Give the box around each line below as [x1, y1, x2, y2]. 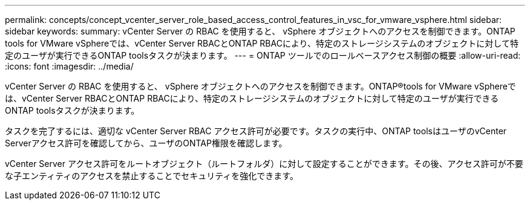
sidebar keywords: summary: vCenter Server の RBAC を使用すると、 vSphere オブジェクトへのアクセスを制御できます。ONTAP [5, 26, 515, 36]
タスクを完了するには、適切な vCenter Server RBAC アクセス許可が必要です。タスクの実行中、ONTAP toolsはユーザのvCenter [5, 126, 507, 136]
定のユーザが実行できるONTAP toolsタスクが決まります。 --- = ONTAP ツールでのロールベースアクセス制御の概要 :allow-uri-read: [5, 50, 521, 60]
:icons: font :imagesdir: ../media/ [5, 61, 134, 71]
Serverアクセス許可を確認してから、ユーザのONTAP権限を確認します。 [5, 138, 287, 148]
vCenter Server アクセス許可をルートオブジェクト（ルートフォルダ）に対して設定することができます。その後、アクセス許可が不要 [5, 158, 523, 169]
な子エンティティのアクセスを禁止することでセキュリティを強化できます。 [5, 171, 298, 181]
